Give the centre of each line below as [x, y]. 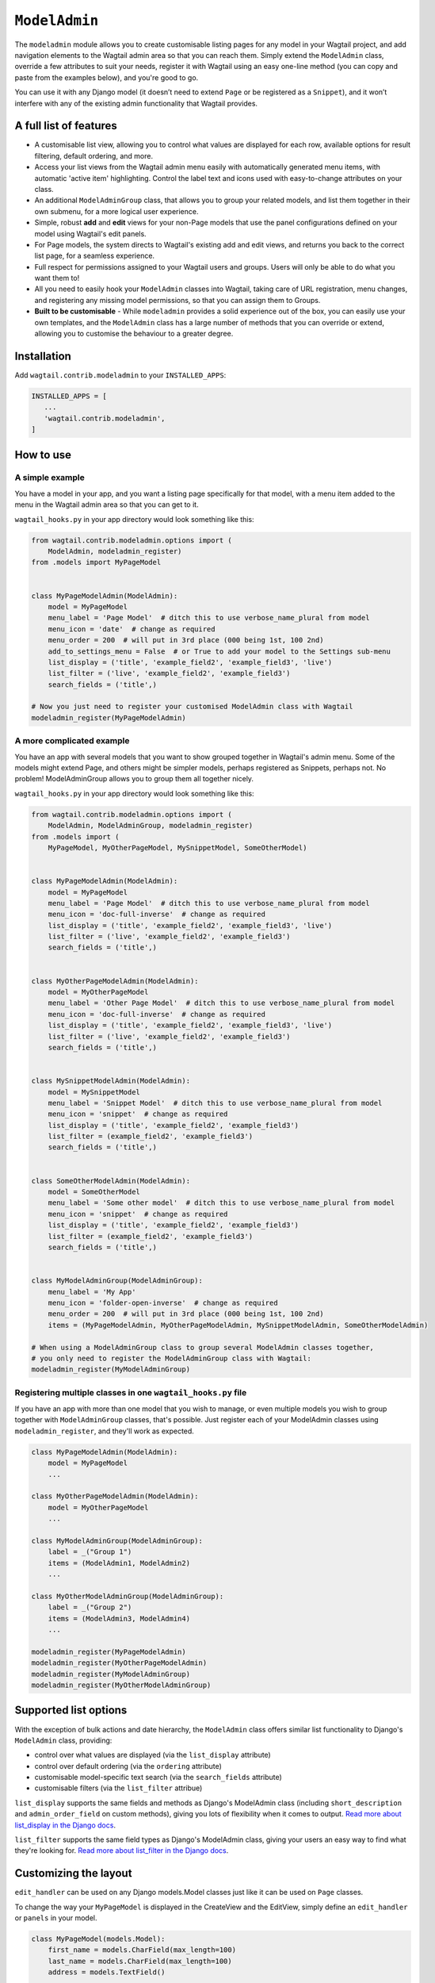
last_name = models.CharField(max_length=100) [140, 1961]
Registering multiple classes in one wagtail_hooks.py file [131, 1392]
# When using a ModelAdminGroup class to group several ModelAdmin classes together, [202, 1347]
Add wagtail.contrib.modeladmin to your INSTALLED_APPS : [120, 375]
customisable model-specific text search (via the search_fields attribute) [158, 1778]
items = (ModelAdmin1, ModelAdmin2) [119, 1563]
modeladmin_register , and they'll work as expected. [104, 1431]
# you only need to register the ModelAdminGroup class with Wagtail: [172, 1358]
